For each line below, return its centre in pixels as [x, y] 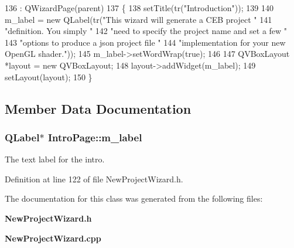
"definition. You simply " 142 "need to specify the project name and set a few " [146, 31]
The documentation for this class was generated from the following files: [134, 198]
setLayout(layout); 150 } [49, 77]
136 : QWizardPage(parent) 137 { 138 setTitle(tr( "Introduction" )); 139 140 [139, 8]
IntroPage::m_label [95, 137]
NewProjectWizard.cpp [53, 238]
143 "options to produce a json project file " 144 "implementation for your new [145, 42]
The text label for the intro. [55, 159]
